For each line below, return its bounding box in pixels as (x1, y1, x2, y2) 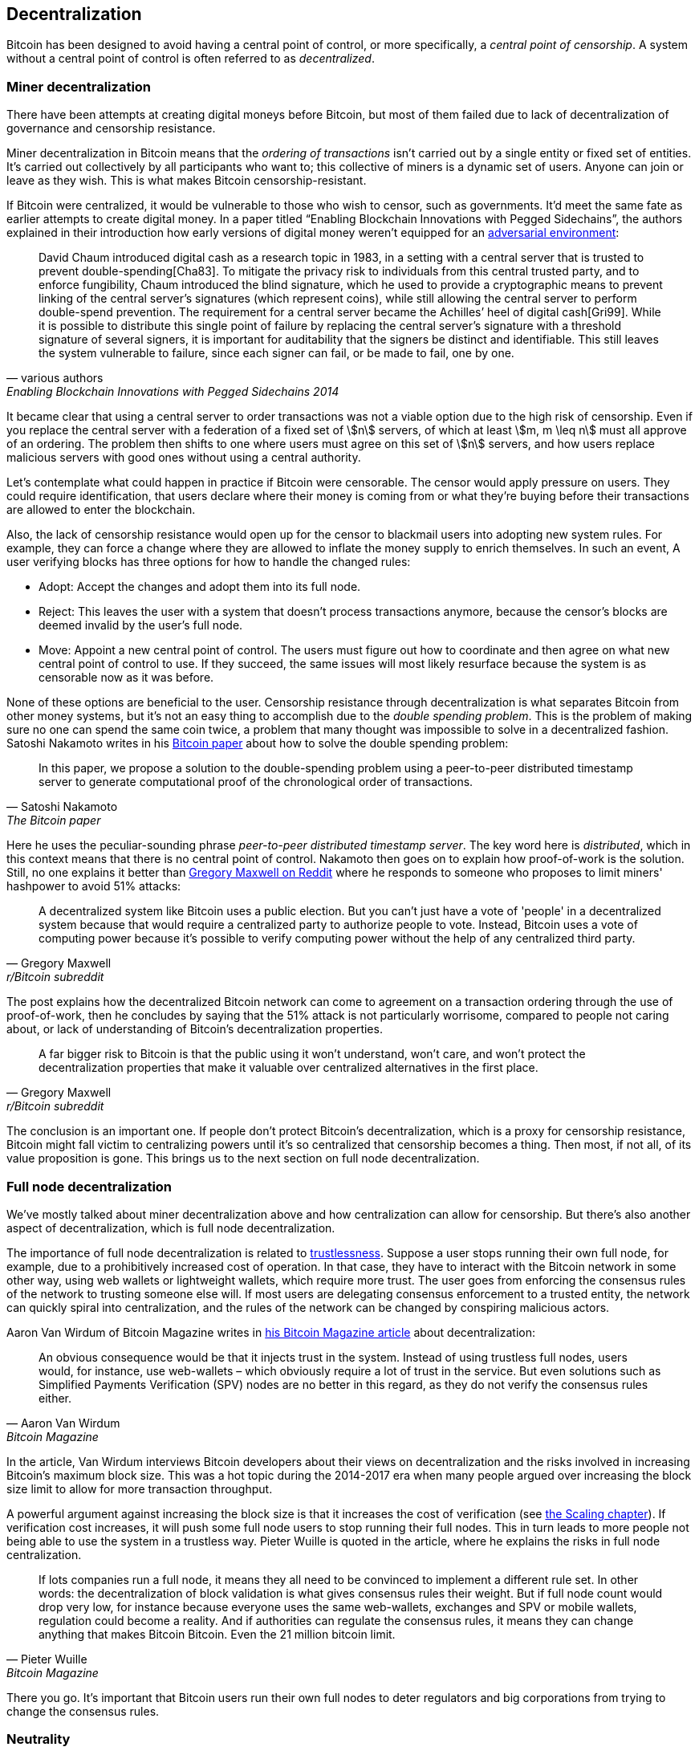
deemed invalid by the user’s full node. (39, 618, 243, 633)
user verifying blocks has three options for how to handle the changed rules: (6, 555, 411, 569)
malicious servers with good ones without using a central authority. (6, 450, 361, 465)
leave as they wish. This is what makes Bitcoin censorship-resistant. (6, 173, 367, 188)
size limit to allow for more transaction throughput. (6, 1481, 273, 1496)
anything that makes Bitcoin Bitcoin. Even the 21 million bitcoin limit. (39, 1627, 396, 1641)
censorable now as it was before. (39, 670, 214, 685)
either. (39, 1391, 72, 1405)
